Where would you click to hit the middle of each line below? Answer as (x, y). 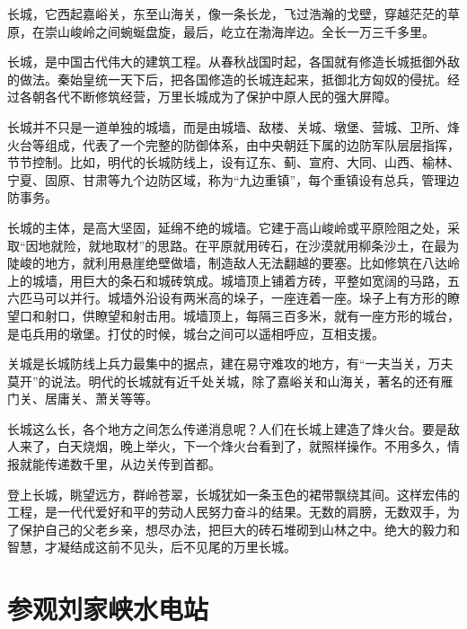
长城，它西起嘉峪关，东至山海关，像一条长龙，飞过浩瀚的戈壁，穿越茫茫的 (227, 13)
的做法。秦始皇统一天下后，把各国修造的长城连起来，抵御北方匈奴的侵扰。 (227, 79)
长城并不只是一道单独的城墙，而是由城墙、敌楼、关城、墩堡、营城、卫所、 (227, 126)
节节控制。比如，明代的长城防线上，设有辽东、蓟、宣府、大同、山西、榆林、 (233, 162)
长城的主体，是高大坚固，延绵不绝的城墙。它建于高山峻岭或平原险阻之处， (227, 227)
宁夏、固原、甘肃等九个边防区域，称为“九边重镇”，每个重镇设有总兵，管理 (227, 179)
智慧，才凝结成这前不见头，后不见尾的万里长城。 (152, 547)
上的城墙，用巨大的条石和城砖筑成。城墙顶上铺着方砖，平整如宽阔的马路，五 (233, 280)
